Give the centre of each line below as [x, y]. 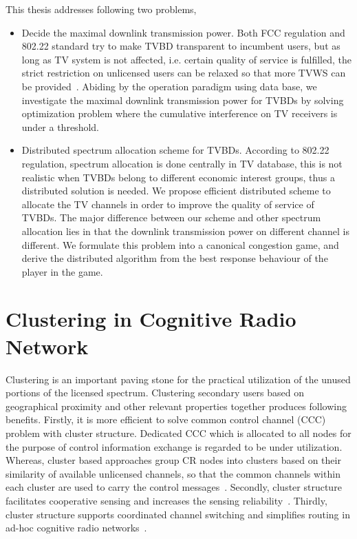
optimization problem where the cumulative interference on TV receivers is [180, 113]
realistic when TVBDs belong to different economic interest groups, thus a [178, 177]
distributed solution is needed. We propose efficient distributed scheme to [176, 191]
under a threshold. [60, 126]
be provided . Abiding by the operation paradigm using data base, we [169, 86]
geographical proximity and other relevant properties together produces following [176, 406]
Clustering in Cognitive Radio [151, 319]
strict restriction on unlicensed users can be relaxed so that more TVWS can [184, 73]
